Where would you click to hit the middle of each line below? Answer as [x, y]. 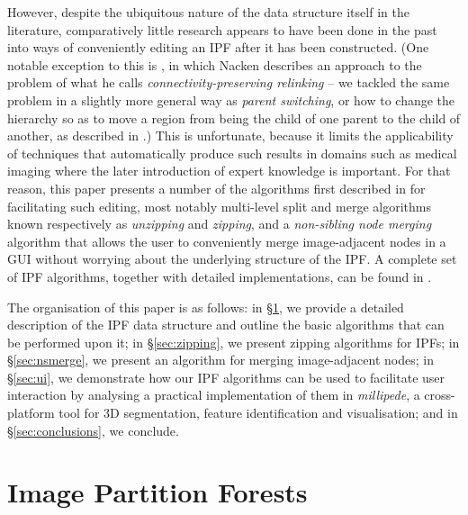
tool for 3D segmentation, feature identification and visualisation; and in [258, 413]
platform [31, 413]
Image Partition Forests [157, 492]
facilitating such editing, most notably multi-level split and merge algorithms [219, 206]
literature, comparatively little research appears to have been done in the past [222, 29]
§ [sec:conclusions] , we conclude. [93, 430]
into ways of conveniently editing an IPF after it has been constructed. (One [218, 47]
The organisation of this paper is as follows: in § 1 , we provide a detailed [206, 307]
